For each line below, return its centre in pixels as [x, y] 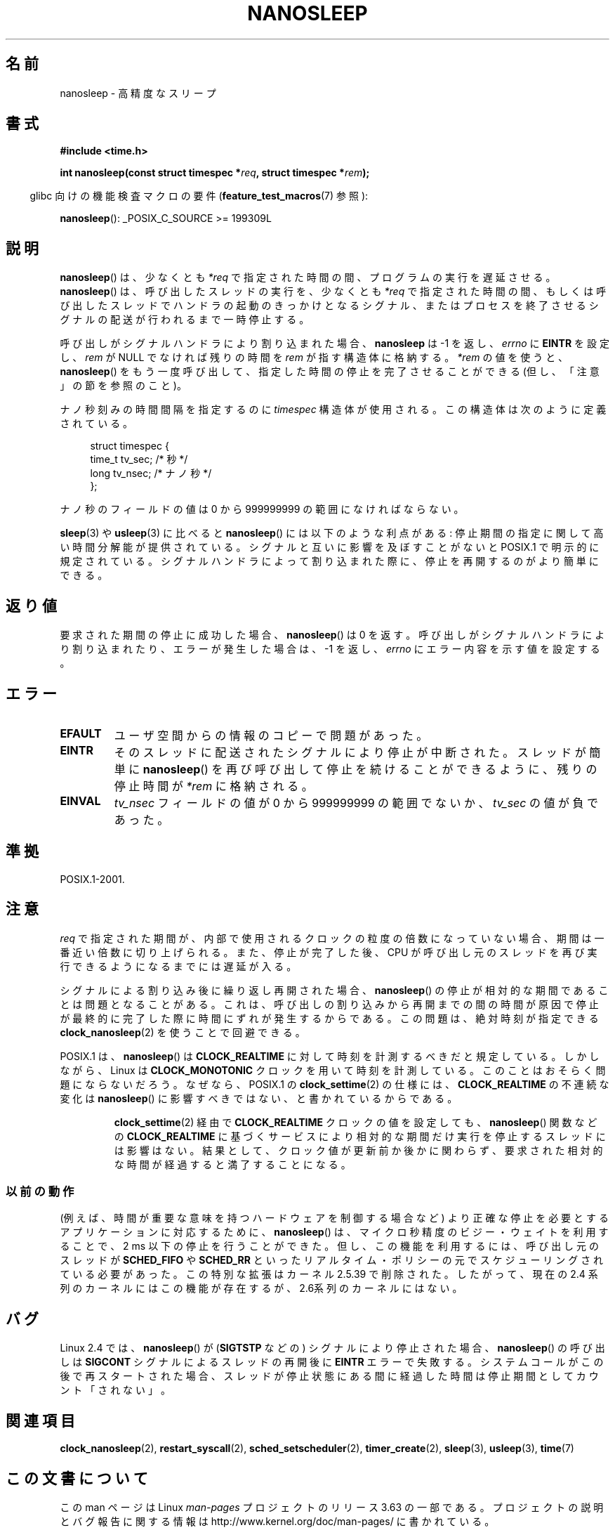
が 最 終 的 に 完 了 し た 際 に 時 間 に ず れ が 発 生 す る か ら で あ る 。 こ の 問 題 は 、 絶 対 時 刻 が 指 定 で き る [329, 1018]
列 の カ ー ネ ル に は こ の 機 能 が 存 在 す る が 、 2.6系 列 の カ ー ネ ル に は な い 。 [261, 1288]
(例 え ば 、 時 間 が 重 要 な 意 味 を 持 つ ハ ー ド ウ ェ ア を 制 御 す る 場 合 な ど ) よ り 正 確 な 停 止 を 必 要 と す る [334, 1218]
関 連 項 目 [40, 1420]
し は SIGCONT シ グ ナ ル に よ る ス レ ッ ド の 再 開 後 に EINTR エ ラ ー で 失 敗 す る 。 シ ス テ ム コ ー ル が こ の [332, 1362]
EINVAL [80, 800]
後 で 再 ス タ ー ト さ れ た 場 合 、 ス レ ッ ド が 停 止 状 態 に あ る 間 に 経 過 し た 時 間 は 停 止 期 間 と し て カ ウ [329, 1376]
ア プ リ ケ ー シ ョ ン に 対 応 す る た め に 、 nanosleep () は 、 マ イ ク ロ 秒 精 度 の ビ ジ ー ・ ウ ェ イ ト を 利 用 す [334, 1232]
